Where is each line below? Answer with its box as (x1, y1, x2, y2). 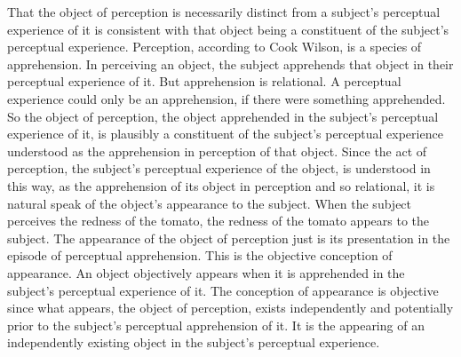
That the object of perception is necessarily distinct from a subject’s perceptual (7, 3, 441, 20)
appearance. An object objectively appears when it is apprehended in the (7, 263, 405, 282)
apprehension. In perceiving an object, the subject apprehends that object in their (7, 54, 454, 73)
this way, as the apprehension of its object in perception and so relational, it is (7, 176, 435, 194)
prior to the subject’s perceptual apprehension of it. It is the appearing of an (7, 315, 425, 334)
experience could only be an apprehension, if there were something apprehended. (7, 89, 446, 107)
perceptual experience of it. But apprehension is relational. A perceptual (7, 72, 401, 91)
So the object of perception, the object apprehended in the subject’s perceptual (7, 107, 439, 125)
